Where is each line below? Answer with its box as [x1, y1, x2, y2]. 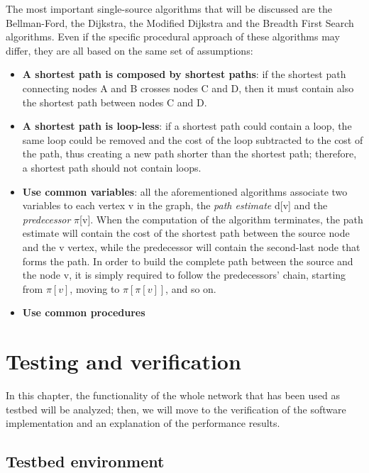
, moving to [70, 281, 120, 296]
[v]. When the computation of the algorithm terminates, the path [79, 211, 363, 226]
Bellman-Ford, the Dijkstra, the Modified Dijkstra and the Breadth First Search [6, 15, 354, 30]
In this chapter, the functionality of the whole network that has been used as [6, 388, 340, 402]
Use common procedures [22, 305, 145, 320]
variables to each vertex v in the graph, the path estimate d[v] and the [22, 198, 328, 213]
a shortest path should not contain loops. [22, 160, 202, 174]
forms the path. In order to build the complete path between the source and [22, 253, 353, 268]
